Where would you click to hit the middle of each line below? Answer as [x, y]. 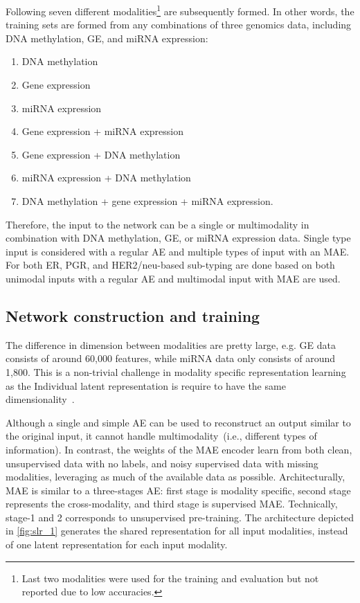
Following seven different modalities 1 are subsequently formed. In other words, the [180, 10]
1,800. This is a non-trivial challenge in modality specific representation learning [176, 371]
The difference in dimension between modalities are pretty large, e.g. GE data [171, 344]
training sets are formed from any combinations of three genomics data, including [179, 25]
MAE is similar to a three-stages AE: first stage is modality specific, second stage [178, 490]
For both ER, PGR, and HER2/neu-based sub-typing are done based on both [170, 265]
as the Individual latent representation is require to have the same [146, 385]
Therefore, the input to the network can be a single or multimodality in [157, 224]
